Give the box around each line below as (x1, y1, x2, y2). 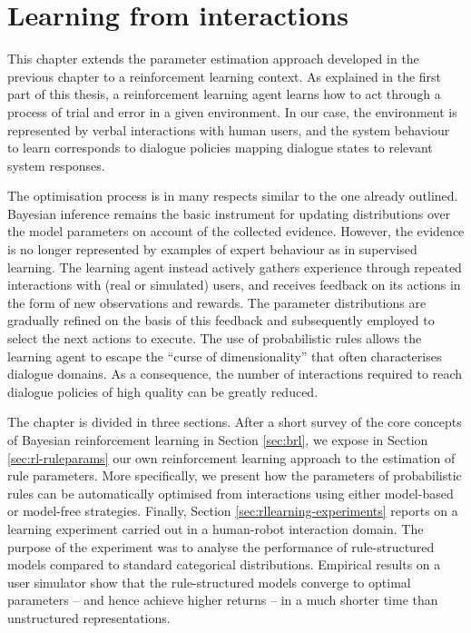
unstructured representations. (7, 608, 171, 627)
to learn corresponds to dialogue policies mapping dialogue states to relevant (7, 138, 433, 157)
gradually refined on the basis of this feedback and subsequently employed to (7, 311, 435, 330)
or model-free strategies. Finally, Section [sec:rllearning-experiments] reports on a (7, 501, 458, 520)
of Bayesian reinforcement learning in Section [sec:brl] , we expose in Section (7, 430, 428, 449)
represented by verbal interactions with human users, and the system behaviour (7, 120, 450, 139)
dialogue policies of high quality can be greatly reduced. (7, 381, 319, 401)
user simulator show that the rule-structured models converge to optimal (7, 572, 411, 591)
